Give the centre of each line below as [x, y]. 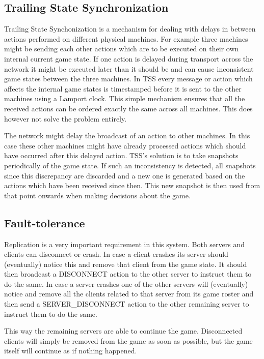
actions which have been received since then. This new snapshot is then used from [132, 185]
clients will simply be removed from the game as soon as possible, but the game [128, 340]
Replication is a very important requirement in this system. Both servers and [125, 244]
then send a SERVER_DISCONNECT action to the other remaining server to [127, 304]
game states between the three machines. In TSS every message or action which [128, 79]
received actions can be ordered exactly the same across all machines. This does [128, 108]
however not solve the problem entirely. [65, 118]
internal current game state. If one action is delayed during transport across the [129, 58]
